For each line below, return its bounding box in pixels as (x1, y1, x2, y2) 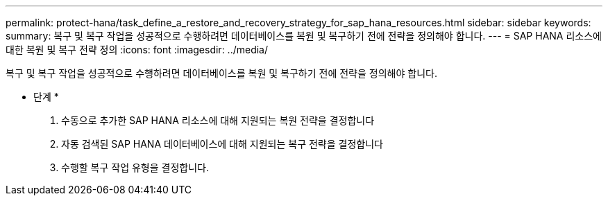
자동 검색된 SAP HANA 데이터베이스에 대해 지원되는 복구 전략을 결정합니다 (61, 138, 383, 150)
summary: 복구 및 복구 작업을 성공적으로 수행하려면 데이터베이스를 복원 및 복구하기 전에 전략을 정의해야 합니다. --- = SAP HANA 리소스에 (6, 30, 602, 42)
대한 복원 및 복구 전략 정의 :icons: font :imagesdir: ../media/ (6, 44, 269, 55)
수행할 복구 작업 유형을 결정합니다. (61, 161, 209, 173)
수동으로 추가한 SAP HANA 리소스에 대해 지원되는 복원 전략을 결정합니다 (61, 114, 375, 126)
